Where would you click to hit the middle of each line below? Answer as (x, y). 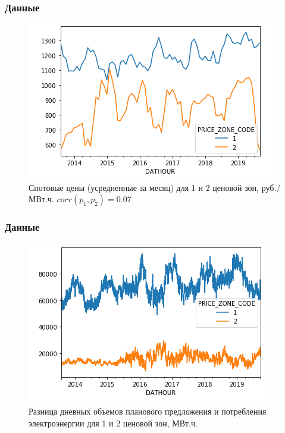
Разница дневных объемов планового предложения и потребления (148, 411)
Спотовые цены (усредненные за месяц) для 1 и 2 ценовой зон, (144, 187)
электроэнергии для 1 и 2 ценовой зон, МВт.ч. (113, 423)
